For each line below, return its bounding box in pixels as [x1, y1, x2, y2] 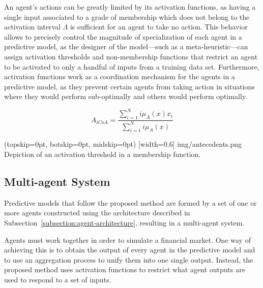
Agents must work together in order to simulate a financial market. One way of [4, 234, 251, 245]
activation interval [4, 21, 61, 32]
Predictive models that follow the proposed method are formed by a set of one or [4, 197, 257, 208]
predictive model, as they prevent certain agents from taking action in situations [4, 81, 255, 91]
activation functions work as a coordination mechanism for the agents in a [4, 71, 235, 82]
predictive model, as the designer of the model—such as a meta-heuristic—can [4, 41, 248, 52]
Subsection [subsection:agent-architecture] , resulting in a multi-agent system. [4, 217, 245, 228]
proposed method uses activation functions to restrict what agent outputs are [4, 264, 245, 275]
